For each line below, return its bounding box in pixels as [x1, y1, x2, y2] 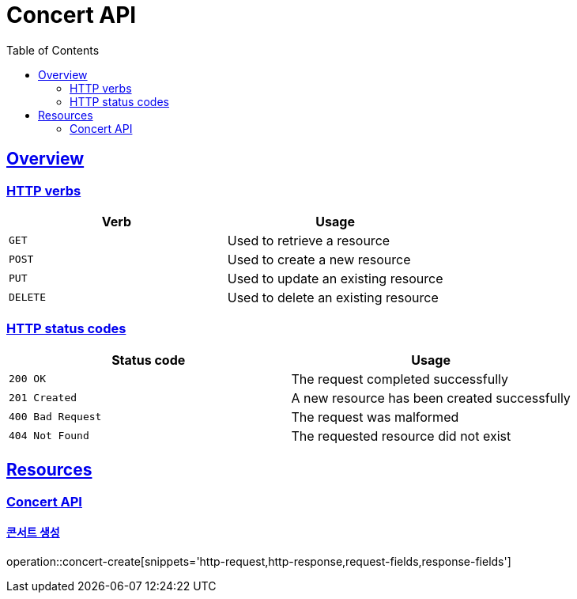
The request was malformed [291, 408, 459, 425]
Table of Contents [6, 43, 100, 57]
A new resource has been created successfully [291, 389, 571, 406]
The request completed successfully [291, 370, 508, 387]
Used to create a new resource [227, 251, 411, 267]
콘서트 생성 [6, 525, 60, 540]
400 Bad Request [9, 411, 102, 423]
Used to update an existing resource [227, 270, 443, 286]
